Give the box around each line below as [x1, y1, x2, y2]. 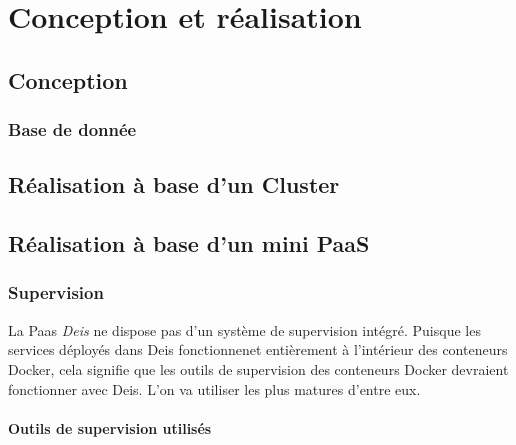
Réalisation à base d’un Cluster [8, 169, 340, 200]
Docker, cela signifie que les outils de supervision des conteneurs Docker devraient [8, 358, 509, 379]
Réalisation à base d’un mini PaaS [8, 228, 370, 259]
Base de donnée [8, 117, 137, 142]
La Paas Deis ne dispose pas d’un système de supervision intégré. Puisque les [8, 319, 481, 340]
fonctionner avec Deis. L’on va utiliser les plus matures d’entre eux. [8, 378, 421, 399]
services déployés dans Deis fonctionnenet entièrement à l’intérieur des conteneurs [8, 339, 508, 360]
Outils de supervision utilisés [8, 417, 212, 438]
